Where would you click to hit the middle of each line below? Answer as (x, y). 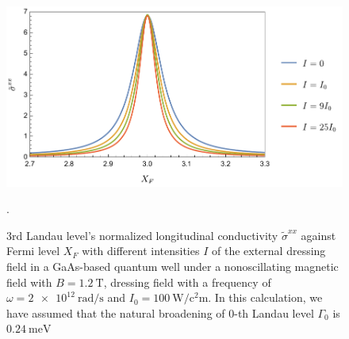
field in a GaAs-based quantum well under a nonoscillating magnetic (173, 267)
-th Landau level (274, 312)
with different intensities (141, 251)
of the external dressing (268, 251)
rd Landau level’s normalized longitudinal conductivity (145, 235)
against (318, 235)
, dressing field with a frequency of (187, 282)
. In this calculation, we (265, 297)
